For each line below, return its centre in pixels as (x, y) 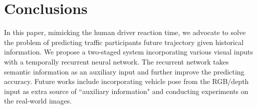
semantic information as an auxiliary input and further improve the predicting (124, 71)
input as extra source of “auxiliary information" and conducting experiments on (126, 91)
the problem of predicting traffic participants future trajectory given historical (124, 42)
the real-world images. (38, 101)
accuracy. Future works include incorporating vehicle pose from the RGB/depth (126, 81)
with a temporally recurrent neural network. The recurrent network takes (116, 61)
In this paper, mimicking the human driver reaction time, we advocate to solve (125, 32)
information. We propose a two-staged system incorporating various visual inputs (128, 52)
